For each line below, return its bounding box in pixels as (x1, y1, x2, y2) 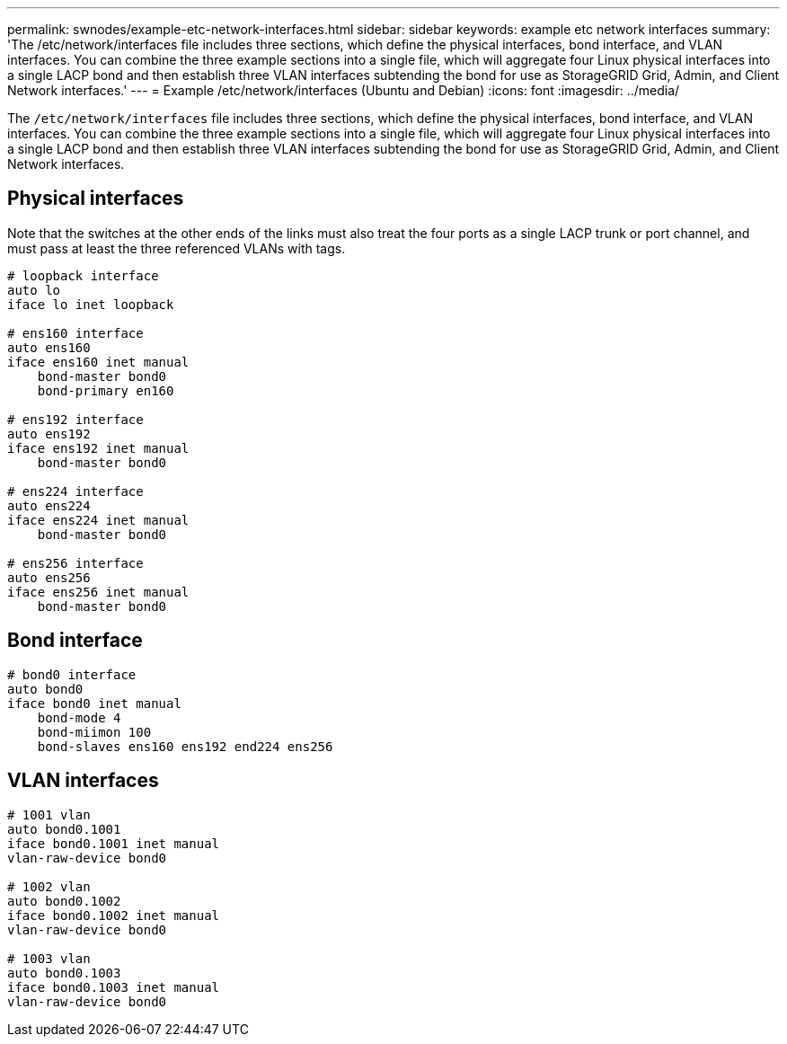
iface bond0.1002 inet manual (7, 907, 220, 923)
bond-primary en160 (37, 383, 174, 398)
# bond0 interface (7, 667, 137, 682)
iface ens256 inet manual (7, 584, 190, 599)
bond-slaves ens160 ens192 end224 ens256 (37, 739, 333, 754)
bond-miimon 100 (37, 724, 152, 739)
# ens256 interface (7, 555, 144, 571)
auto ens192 (7, 426, 91, 441)
